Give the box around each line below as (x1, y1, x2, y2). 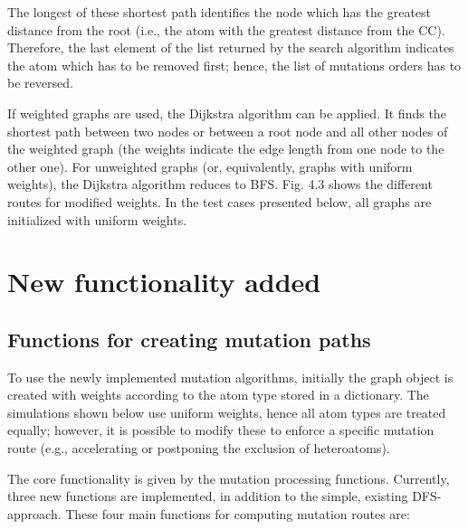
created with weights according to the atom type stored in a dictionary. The (7, 385, 429, 404)
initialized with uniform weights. (7, 210, 187, 229)
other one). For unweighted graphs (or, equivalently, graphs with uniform (7, 156, 413, 175)
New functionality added (7, 263, 321, 300)
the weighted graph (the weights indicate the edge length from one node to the (7, 139, 444, 158)
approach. (7, 504, 62, 523)
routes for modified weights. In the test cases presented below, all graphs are (7, 192, 432, 211)
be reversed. (7, 73, 73, 92)
